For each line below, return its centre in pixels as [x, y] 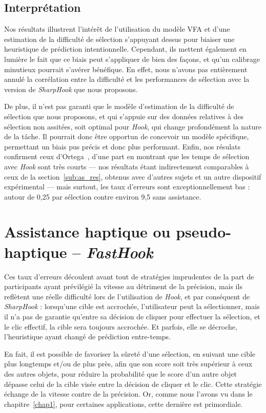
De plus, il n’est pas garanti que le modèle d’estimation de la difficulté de [119, 106]
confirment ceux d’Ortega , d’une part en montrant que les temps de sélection [127, 156]
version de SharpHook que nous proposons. [71, 89]
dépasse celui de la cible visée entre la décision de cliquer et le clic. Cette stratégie [133, 384]
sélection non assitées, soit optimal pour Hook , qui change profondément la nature [133, 126]
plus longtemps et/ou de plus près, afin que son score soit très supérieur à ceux [128, 364]
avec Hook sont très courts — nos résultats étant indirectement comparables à [127, 166]
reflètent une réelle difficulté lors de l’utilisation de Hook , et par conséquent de [127, 296]
